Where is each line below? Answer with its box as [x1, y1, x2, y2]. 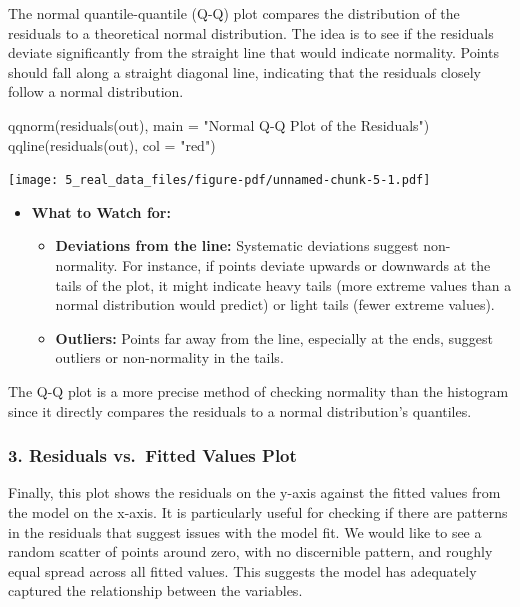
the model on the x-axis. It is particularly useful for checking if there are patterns [8, 501, 508, 522]
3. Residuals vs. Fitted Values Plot [8, 443, 297, 468]
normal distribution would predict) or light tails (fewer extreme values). [55, 294, 495, 315]
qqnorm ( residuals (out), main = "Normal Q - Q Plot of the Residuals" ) [8, 114, 430, 135]
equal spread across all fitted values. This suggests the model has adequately [8, 560, 477, 581]
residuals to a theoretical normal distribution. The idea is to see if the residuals [8, 22, 494, 43]
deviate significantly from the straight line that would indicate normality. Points [8, 42, 499, 63]
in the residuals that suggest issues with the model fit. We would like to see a [8, 521, 482, 542]
